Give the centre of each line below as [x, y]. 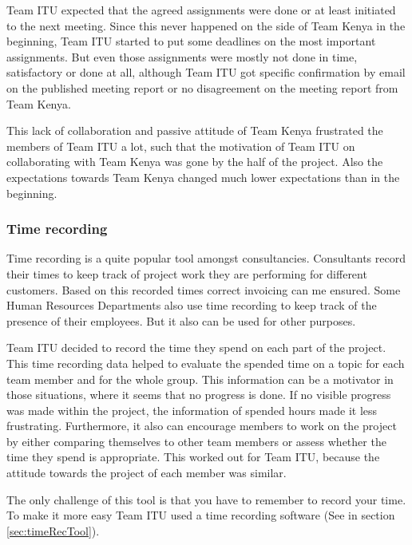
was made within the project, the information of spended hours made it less [192, 410]
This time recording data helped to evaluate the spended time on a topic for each [206, 363]
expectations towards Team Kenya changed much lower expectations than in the [203, 177]
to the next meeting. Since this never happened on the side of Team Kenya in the [206, 25]
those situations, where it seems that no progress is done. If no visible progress [199, 395]
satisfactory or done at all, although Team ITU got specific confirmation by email [206, 72]
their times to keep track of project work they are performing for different [187, 273]
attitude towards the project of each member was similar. [147, 473]
